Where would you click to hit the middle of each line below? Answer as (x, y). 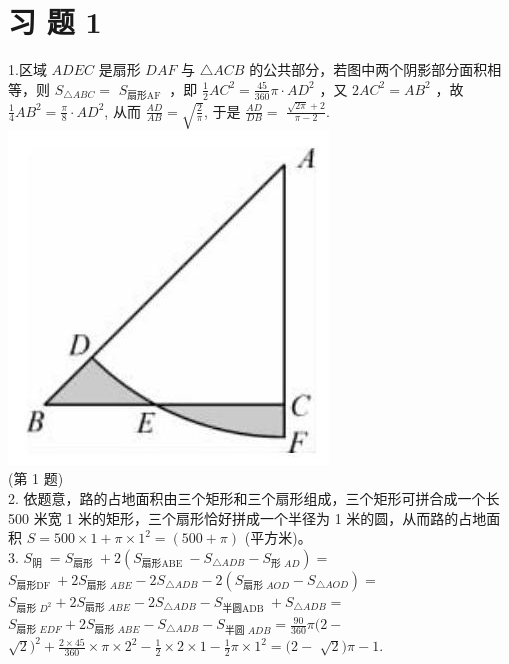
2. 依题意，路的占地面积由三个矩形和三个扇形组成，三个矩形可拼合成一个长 (254, 498)
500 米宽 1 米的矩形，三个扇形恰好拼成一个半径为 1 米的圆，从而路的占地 (247, 517)
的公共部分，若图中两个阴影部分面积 (368, 69)
